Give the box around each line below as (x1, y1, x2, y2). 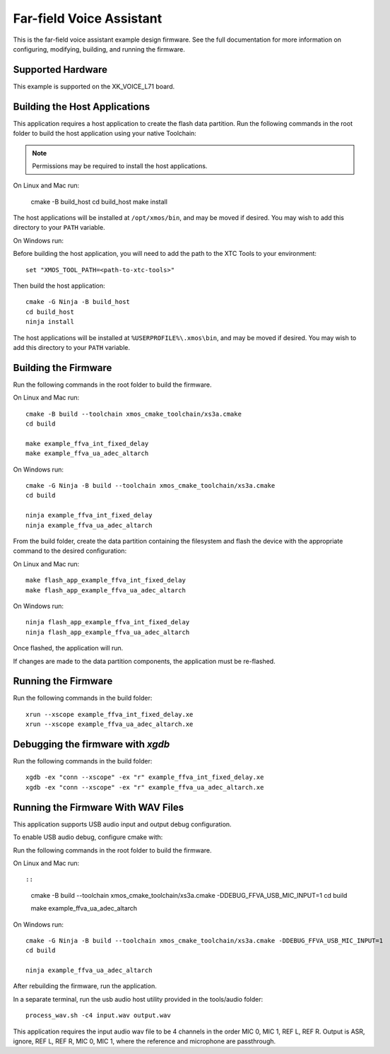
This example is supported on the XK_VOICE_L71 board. (13, 82, 175, 90)
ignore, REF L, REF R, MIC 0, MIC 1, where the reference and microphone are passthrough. (13, 1037, 276, 1046)
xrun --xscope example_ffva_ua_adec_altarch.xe (25, 720, 194, 728)
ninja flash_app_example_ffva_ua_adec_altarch (25, 628, 190, 636)
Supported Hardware (13, 64, 108, 76)
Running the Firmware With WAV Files (13, 801, 184, 813)
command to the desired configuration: (13, 546, 127, 555)
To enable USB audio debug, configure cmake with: (13, 833, 163, 841)
